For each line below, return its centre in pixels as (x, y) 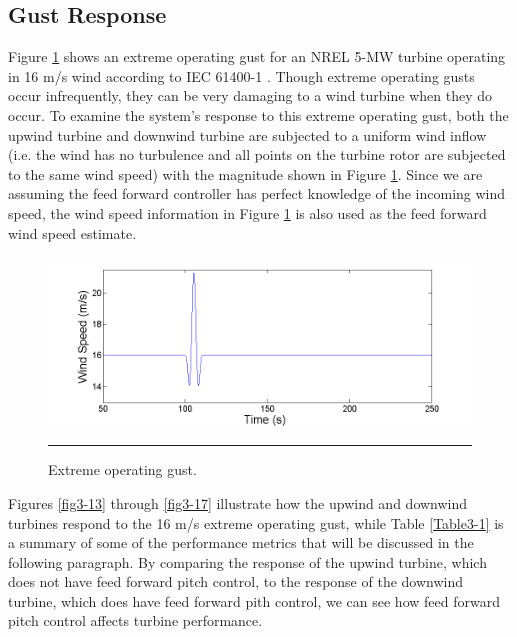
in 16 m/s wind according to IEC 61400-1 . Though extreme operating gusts (241, 75)
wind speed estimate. (72, 232)
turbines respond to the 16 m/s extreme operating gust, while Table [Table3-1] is (256, 522)
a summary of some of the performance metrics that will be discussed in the (241, 542)
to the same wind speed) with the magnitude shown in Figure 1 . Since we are (245, 173)
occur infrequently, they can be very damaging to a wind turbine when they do (250, 95)
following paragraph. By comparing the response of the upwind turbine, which (247, 561)
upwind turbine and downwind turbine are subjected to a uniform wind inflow (247, 134)
